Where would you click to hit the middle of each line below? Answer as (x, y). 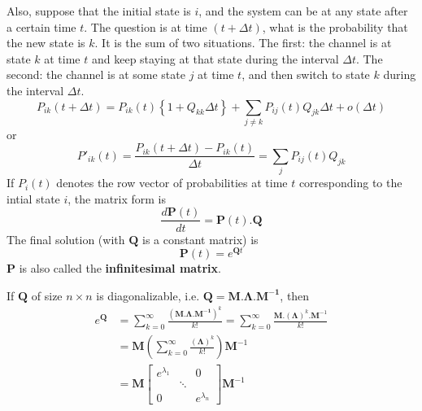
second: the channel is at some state (96, 74)
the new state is (46, 43)
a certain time (41, 26)
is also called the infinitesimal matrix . (120, 268)
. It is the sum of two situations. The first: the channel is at (243, 43)
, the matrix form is (117, 198)
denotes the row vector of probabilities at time (172, 183)
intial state (33, 198)
